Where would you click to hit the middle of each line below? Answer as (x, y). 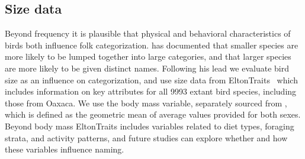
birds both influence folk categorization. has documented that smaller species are (152, 45)
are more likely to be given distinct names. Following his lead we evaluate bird (147, 68)
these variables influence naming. (65, 149)
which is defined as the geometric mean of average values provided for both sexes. (153, 114)
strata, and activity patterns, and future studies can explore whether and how (146, 137)
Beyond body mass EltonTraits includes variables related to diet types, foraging (150, 126)
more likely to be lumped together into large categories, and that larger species (148, 56)
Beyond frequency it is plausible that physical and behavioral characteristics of (148, 33)
